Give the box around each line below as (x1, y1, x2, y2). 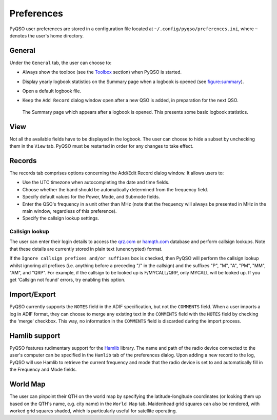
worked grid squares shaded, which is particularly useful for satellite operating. (9, 408, 177, 414)
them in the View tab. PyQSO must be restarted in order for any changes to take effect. (9, 143, 194, 149)
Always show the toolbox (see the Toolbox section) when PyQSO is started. (22, 69, 182, 75)
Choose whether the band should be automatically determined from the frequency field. (22, 186, 208, 192)
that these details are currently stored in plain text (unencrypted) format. (9, 246, 163, 252)
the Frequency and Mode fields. (9, 367, 77, 373)
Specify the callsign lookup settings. (22, 215, 100, 222)
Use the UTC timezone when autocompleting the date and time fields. (22, 179, 170, 186)
